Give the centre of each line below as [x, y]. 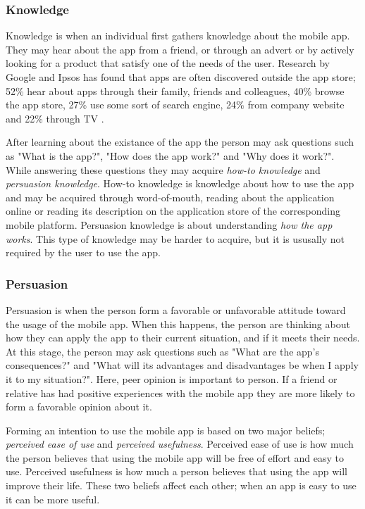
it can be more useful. [53, 499]
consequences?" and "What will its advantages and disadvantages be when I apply [182, 365]
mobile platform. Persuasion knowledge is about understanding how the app [169, 224]
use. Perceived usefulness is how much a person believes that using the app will [177, 471]
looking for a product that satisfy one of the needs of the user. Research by [168, 63]
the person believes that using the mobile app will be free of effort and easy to [175, 457]
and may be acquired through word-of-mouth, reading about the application [170, 197]
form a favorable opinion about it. [79, 407]
